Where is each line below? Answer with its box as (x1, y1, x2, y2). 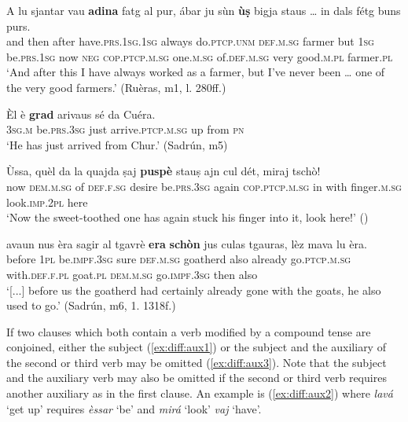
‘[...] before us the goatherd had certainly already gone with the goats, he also (6, 281, 381, 298)
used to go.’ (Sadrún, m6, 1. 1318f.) (6, 297, 176, 314)
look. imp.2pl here (6, 193, 88, 210)
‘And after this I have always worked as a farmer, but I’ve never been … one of (6, 64, 385, 80)
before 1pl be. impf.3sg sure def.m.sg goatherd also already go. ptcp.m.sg (6, 251, 351, 267)
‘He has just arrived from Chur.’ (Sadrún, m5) (6, 136, 228, 152)
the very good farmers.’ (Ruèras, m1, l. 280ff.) (6, 79, 226, 95)
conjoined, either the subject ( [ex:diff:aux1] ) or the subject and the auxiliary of (6, 339, 386, 355)
